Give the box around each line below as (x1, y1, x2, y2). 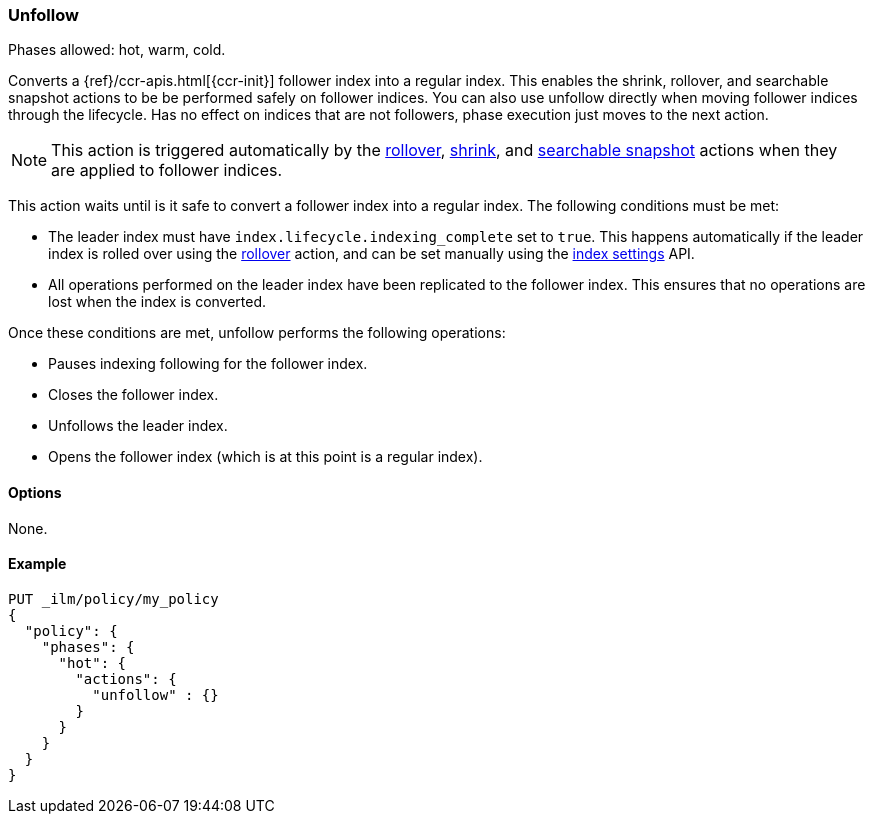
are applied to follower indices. (51, 160, 283, 181)
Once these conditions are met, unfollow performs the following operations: (8, 324, 506, 342)
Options (8, 483, 62, 501)
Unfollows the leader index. (48, 417, 228, 435)
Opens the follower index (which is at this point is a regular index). (48, 448, 483, 466)
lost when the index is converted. (48, 293, 267, 311)
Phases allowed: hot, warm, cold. (8, 41, 226, 59)
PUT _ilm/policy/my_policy (8, 590, 219, 607)
